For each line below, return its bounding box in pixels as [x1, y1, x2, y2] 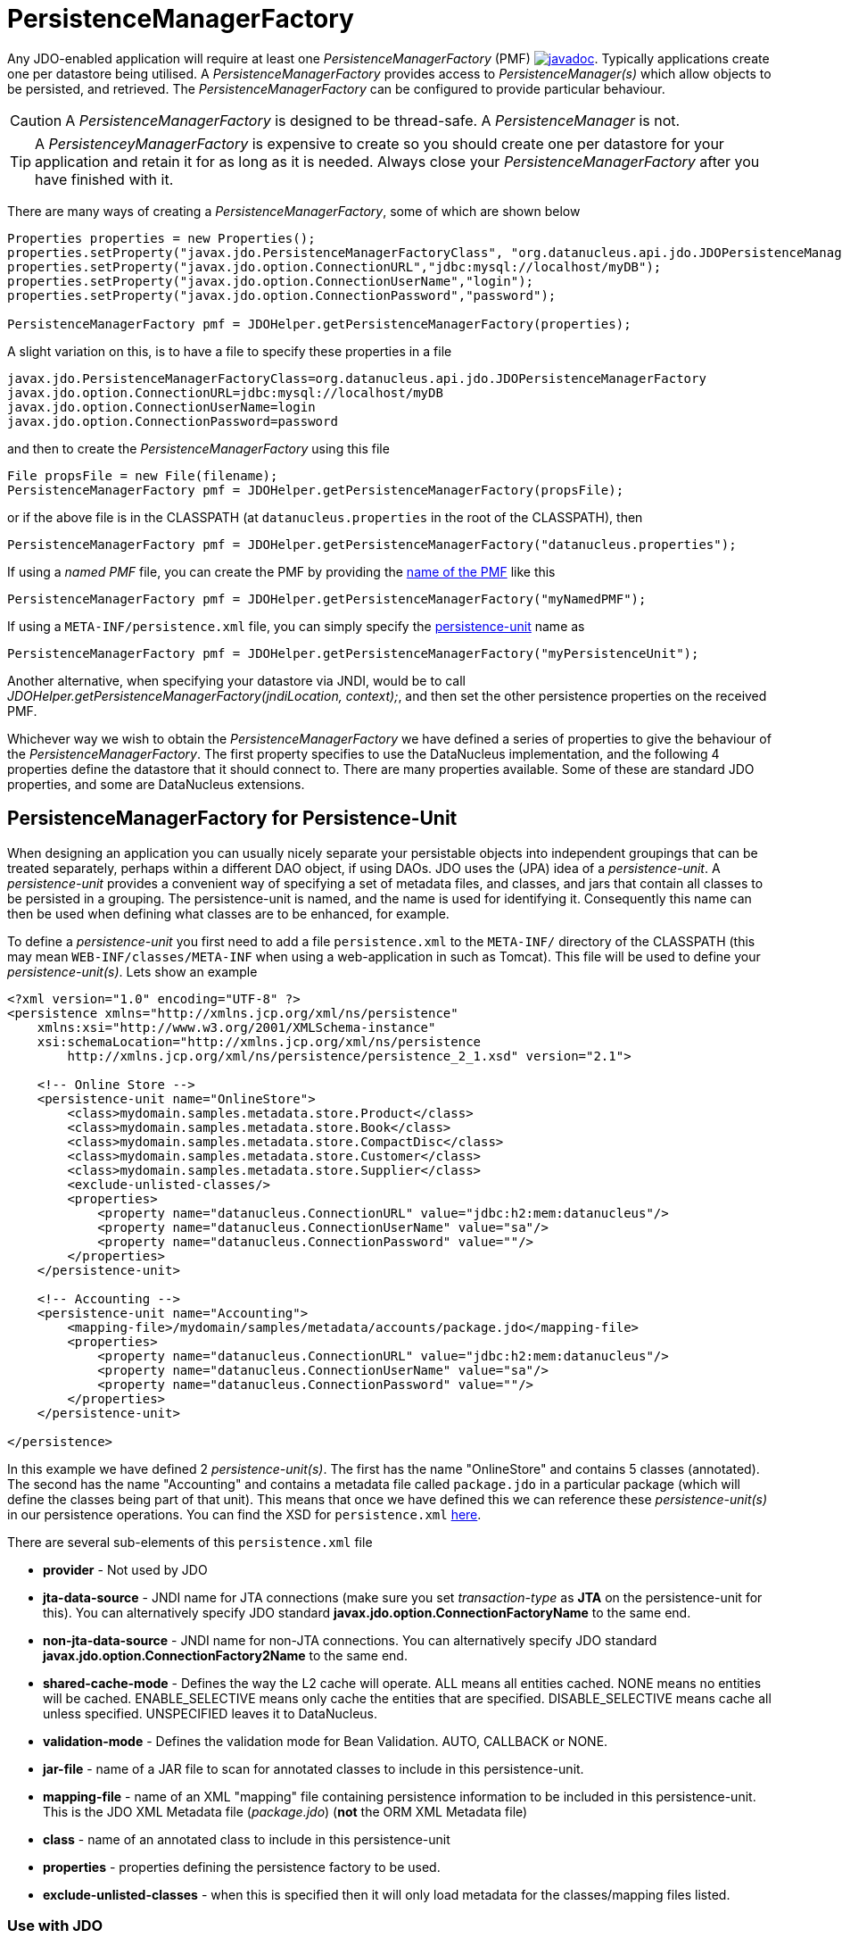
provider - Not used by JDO [43, 1561, 208, 1577]
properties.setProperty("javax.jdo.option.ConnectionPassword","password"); [7, 287, 557, 303]
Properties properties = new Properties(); [7, 230, 316, 245]
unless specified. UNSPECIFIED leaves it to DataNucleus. [43, 1705, 378, 1721]
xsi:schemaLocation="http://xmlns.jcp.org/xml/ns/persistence [37, 1034, 482, 1049]
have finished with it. [35, 170, 174, 188]
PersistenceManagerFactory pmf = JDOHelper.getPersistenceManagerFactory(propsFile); [7, 482, 624, 497]
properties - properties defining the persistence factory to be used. [43, 1859, 441, 1875]
